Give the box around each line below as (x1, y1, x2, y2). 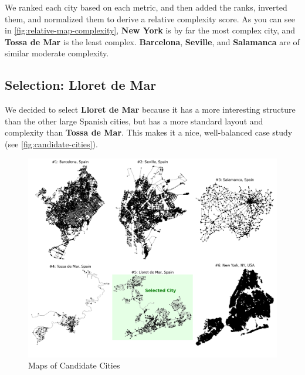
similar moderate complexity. (5, 47, 109, 59)
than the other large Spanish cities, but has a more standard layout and (5, 114, 263, 127)
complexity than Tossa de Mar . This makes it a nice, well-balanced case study (5, 126, 293, 138)
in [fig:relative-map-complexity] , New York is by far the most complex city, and (5, 24, 296, 36)
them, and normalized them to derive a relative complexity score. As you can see (5, 12, 295, 25)
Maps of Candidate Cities (28, 359, 120, 371)
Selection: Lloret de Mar (5, 76, 157, 94)
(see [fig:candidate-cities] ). (5, 137, 98, 150)
